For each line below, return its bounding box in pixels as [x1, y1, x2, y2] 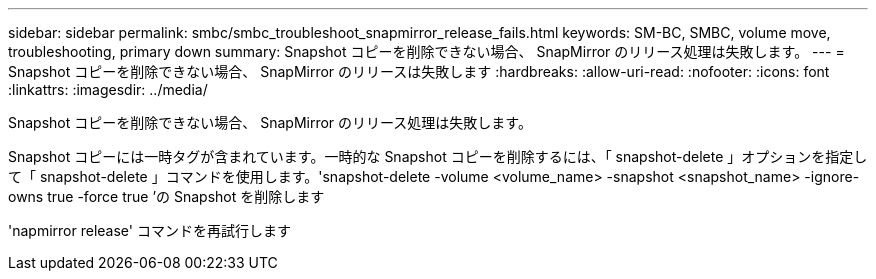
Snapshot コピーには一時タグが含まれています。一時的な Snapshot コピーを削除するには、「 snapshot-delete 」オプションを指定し [8, 148, 868, 165]
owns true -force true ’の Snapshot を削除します [8, 188, 325, 205]
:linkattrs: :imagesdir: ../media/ [8, 81, 208, 98]
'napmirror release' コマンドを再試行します [8, 222, 291, 239]
